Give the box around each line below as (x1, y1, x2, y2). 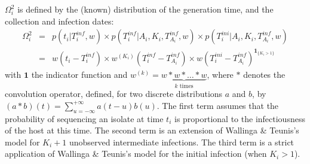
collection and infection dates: (5, 14, 114, 27)
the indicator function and (31, 68, 128, 80)
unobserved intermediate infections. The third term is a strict (69, 135, 294, 148)
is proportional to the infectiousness (174, 112, 305, 124)
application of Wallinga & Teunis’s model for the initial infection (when (5, 147, 267, 160)
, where (207, 68, 234, 80)
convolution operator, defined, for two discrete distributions (5, 87, 223, 100)
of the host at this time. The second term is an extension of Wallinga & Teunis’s (5, 124, 299, 136)
